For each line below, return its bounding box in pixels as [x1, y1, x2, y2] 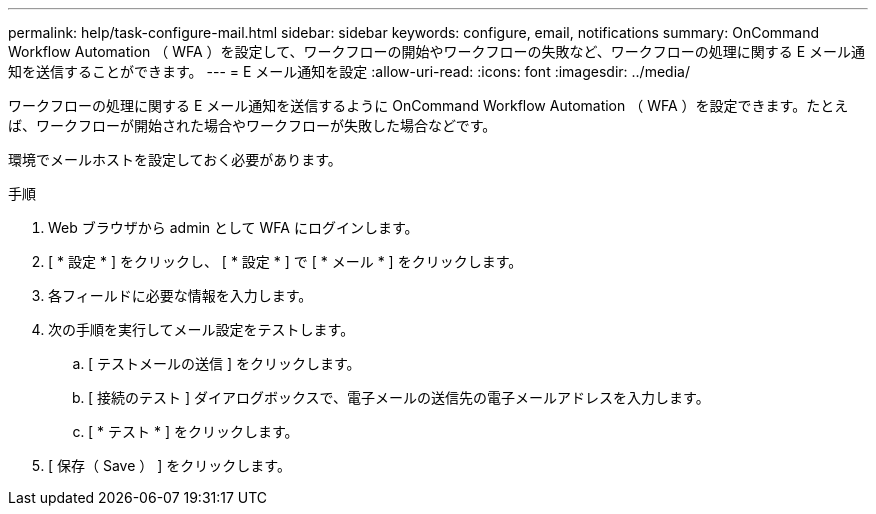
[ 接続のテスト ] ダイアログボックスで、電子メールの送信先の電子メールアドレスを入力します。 [88, 389, 710, 406]
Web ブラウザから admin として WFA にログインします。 [48, 219, 419, 236]
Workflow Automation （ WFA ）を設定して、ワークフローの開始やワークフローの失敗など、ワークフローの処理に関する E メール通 [8, 43, 866, 60]
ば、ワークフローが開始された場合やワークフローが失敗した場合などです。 [8, 117, 497, 134]
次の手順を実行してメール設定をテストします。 [48, 321, 355, 338]
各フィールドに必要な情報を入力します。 [48, 287, 313, 304]
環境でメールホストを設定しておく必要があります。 [8, 151, 342, 168]
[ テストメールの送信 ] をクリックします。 [88, 355, 361, 372]
